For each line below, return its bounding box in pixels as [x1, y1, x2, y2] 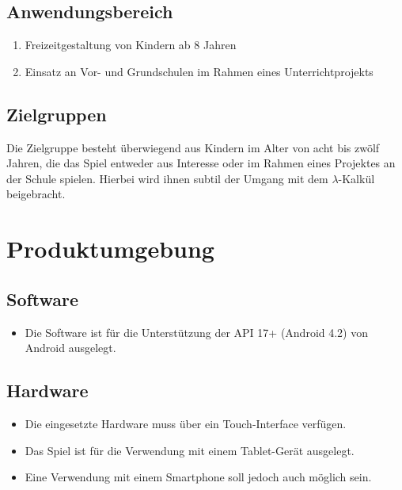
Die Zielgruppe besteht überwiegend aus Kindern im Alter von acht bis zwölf [6, 139, 380, 155]
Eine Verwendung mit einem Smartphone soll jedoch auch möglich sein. [25, 469, 372, 485]
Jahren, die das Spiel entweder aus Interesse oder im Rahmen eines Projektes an [6, 155, 396, 171]
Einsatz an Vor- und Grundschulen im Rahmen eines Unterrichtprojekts [25, 63, 374, 79]
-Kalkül [338, 170, 375, 186]
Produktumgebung [6, 232, 214, 265]
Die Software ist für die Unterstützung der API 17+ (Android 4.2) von [25, 323, 369, 340]
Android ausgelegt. [25, 339, 116, 356]
